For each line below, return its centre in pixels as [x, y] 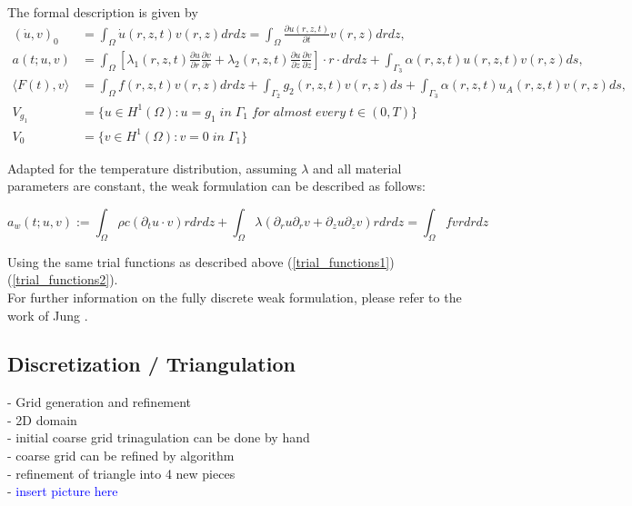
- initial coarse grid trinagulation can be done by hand [159, 437]
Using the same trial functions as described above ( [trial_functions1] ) [201, 261]
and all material [357, 168]
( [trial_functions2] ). [63, 279]
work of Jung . [48, 315]
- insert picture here [63, 491]
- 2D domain [42, 419]
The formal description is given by [103, 12]
